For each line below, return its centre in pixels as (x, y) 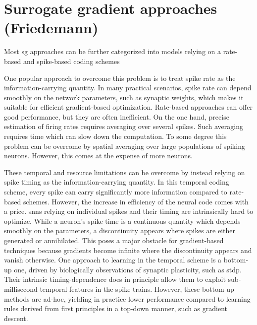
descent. (16, 318)
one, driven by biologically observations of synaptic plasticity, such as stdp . (128, 269)
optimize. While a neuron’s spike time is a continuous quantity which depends (122, 221)
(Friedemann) (51, 28)
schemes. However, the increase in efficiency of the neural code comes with (136, 201)
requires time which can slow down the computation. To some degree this (115, 136)
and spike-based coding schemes (71, 61)
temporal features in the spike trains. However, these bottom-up (137, 289)
